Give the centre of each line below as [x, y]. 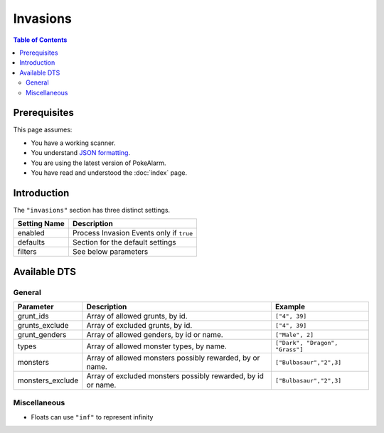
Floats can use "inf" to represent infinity [92, 417]
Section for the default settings [124, 242]
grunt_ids [33, 316]
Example [290, 307]
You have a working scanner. [73, 143]
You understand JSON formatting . [81, 153]
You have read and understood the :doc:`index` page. [109, 172]
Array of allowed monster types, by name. [156, 346]
